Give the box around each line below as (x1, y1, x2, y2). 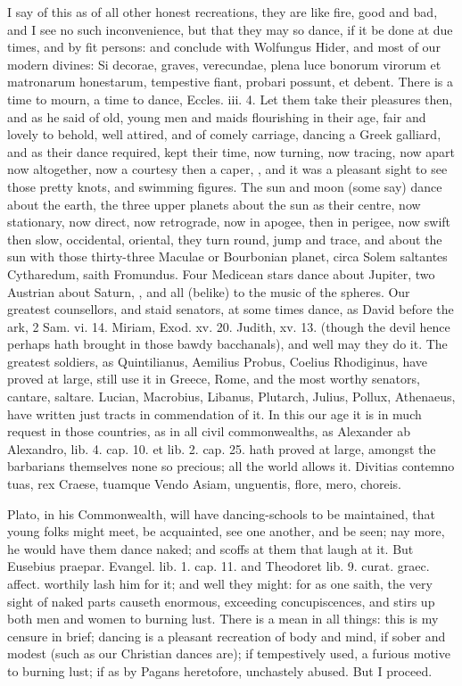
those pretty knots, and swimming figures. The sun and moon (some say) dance (7, 177, 442, 195)
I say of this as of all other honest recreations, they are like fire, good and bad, (7, 3, 438, 21)
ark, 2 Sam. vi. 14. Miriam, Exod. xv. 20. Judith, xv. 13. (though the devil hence (7, 317, 450, 335)
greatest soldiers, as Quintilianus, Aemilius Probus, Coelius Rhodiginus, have (7, 351, 428, 370)
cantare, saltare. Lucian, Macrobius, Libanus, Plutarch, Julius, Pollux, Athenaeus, (7, 387, 456, 406)
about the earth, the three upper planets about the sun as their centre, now (7, 194, 421, 213)
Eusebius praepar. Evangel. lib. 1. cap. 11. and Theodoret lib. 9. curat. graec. (7, 557, 430, 575)
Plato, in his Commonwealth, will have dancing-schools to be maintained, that (7, 504, 435, 523)
